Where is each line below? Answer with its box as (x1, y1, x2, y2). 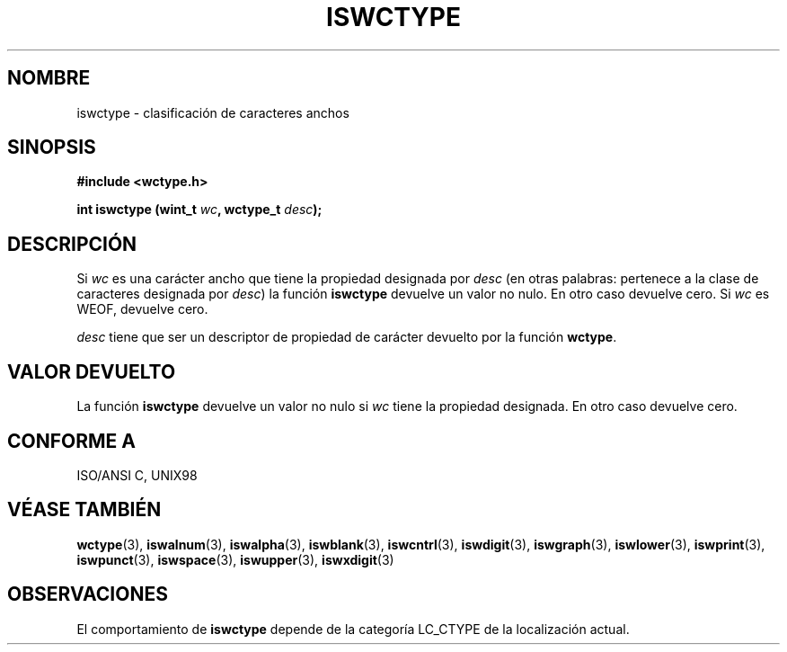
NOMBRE (7, 67, 91, 90)
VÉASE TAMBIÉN (7, 498, 162, 522)
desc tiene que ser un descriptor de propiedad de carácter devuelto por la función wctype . (76, 329, 617, 345)
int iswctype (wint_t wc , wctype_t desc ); (76, 201, 323, 218)
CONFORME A (7, 429, 136, 452)
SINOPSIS (7, 136, 96, 159)
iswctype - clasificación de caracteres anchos (76, 104, 349, 121)
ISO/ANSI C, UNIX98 (76, 467, 198, 483)
